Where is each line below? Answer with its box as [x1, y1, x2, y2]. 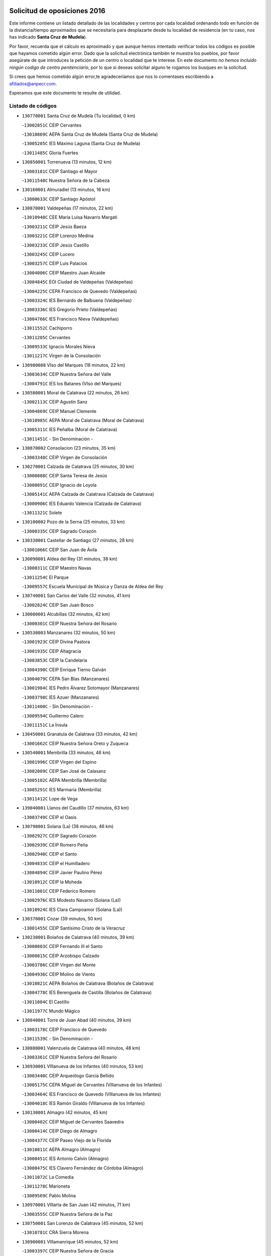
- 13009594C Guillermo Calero [22, 712, 84, 718]
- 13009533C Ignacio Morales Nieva [22, 343, 95, 349]
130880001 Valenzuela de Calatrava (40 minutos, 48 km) [22, 1045, 141, 1051]
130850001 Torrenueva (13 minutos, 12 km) [22, 159, 112, 165]
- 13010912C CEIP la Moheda [22, 879, 82, 885]
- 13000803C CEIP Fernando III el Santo [22, 944, 103, 950]
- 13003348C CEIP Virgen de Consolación [22, 454, 107, 460]
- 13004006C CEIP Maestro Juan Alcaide [22, 269, 105, 276]
